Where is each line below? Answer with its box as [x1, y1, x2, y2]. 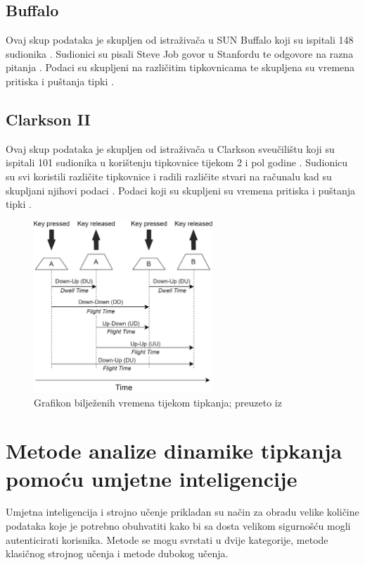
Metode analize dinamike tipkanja [6, 436, 342, 465]
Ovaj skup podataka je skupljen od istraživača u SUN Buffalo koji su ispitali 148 [6, 32, 354, 47]
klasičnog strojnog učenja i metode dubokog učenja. [6, 546, 229, 561]
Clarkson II [6, 108, 91, 130]
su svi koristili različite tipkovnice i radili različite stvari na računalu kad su [6, 168, 332, 183]
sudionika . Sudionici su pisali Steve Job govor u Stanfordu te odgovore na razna [6, 46, 354, 61]
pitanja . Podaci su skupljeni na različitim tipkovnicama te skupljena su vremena [6, 60, 355, 75]
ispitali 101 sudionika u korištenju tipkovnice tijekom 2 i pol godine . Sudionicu [6, 155, 348, 170]
